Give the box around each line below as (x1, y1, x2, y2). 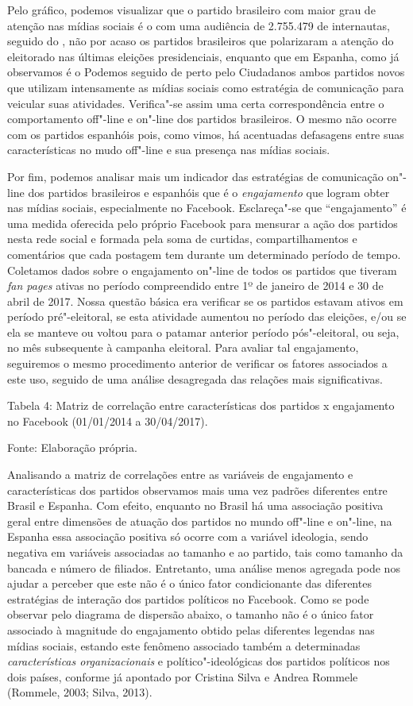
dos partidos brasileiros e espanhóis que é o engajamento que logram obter (28, 183, 390, 200)
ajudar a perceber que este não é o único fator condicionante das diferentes (7, 575, 372, 592)
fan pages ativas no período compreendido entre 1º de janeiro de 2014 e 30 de (7, 277, 384, 294)
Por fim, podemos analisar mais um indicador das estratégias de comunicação (7, 168, 384, 184)
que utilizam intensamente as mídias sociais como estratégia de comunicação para (7, 79, 404, 95)
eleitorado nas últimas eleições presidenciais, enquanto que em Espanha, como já (7, 48, 399, 64)
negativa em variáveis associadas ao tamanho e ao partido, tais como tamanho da (7, 544, 403, 560)
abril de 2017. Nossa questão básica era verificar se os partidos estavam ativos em (7, 292, 403, 309)
